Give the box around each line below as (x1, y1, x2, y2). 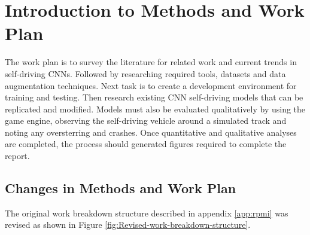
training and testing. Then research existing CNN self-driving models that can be (5, 91, 303, 103)
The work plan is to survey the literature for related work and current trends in (5, 56, 297, 68)
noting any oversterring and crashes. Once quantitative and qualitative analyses (5, 126, 297, 138)
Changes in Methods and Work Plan (5, 179, 236, 197)
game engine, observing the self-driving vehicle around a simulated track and (5, 114, 287, 127)
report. (5, 149, 30, 162)
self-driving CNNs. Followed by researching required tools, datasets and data (5, 67, 286, 80)
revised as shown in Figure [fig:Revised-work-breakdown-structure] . (5, 218, 251, 231)
